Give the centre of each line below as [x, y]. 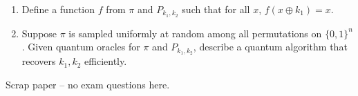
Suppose [39, 33]
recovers [39, 61]
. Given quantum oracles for [81, 47]
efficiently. [106, 61]
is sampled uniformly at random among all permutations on [195, 33]
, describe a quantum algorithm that [270, 47]
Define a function [58, 9]
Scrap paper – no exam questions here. [88, 84]
